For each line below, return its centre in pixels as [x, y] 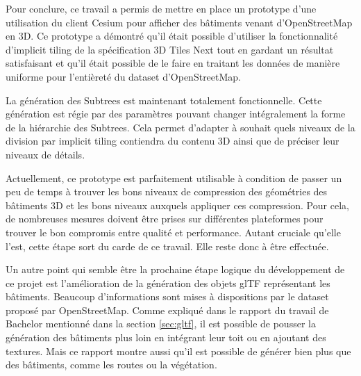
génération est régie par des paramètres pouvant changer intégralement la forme [176, 114]
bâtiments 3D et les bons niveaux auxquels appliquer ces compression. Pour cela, [177, 205]
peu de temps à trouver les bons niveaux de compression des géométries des [167, 191]
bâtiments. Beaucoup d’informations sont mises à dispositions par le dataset [167, 296]
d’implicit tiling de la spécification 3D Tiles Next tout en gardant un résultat [170, 49]
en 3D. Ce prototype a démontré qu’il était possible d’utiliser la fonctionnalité [172, 36]
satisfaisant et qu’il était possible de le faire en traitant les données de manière [173, 63]
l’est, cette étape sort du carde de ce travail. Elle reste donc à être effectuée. [167, 246]
